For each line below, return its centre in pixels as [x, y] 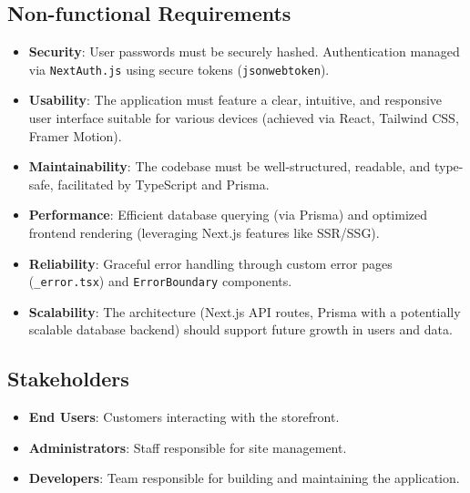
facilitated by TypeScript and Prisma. [163, 184]
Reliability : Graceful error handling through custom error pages [210, 263]
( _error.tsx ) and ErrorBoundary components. [160, 281]
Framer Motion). [75, 135]
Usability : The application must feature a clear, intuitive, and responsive [235, 100]
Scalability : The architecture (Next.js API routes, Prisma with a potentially [245, 311]
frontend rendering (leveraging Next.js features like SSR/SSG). [204, 233]
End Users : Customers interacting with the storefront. [184, 417]
